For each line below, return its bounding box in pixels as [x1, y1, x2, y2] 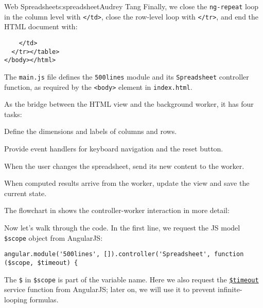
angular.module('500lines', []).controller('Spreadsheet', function [4, 251, 244, 258]
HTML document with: [4, 21, 78, 32]
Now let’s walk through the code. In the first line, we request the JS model [4, 222, 240, 233]
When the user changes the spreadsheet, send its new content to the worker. [4, 160, 244, 171]
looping [4, 294, 27, 304]
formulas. [29, 294, 59, 304]
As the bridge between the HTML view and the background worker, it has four [4, 99, 254, 109]
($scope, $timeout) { [4, 259, 78, 266]
